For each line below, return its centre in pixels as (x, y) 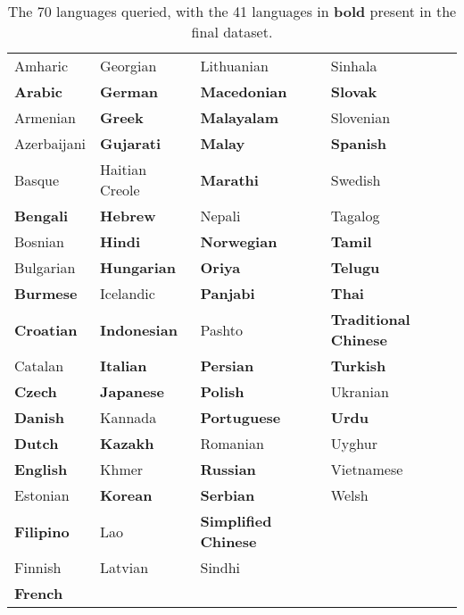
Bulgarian (45, 267)
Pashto (221, 329)
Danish (39, 417)
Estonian (42, 495)
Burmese (46, 293)
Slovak (354, 91)
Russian (228, 469)
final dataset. (232, 32)
